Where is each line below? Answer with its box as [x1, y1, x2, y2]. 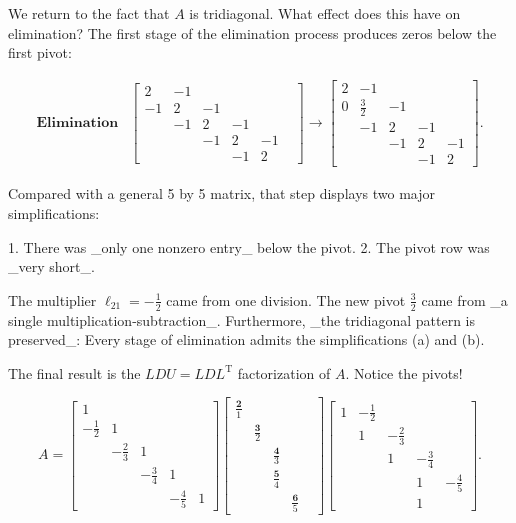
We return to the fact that [8, 3, 170, 23]
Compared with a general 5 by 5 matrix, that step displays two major [8, 183, 435, 204]
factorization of [237, 362, 331, 383]
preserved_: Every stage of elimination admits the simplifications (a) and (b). [8, 329, 485, 350]
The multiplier [8, 289, 97, 310]
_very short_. [8, 256, 95, 277]
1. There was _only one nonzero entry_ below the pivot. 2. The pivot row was [8, 236, 490, 257]
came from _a [421, 289, 508, 310]
